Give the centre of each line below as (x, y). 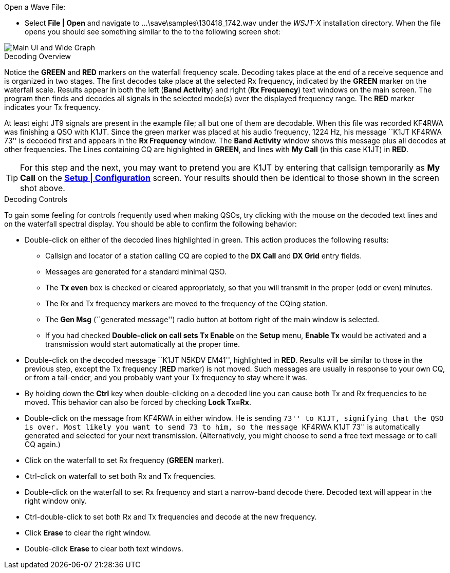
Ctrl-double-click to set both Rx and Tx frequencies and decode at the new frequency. (171, 517)
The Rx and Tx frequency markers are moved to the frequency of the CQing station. (187, 303)
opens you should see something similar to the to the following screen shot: (153, 32)
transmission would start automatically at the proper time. (143, 344)
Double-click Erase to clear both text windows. (104, 549)
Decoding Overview (38, 56)
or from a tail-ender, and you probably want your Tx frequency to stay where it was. (166, 377)
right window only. (56, 501)
